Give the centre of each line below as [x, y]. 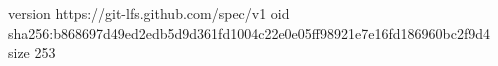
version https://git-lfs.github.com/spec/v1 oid [149, 13]
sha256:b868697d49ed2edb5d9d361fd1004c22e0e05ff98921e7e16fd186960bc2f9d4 [249, 32]
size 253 [32, 52]
